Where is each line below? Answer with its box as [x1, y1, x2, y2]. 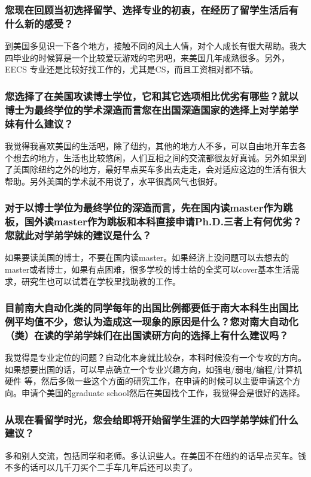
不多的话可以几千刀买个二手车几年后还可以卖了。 [5, 461, 197, 473]
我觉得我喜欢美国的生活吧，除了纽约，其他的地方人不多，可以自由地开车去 [5, 139, 298, 152]
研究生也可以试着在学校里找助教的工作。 [21, 274, 181, 287]
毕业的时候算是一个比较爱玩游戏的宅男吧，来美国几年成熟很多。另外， [13, 51, 289, 64]
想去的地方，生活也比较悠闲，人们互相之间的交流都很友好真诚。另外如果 [13, 151, 298, 164]
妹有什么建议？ [5, 116, 74, 131]
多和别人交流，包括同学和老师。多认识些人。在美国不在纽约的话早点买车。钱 [5, 449, 306, 461]
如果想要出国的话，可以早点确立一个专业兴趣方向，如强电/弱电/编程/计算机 [5, 363, 302, 375]
